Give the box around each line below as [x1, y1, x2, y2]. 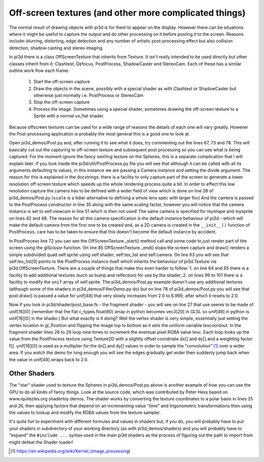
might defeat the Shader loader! [9, 439, 73, 445]
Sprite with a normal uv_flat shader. [33, 113, 105, 119]
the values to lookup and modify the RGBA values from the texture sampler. [9, 409, 161, 416]
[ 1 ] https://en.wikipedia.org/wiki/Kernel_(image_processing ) [10, 448, 131, 454]
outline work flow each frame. [9, 68, 69, 73]
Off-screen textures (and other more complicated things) [9, 7, 246, 18]
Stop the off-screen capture [33, 99, 90, 105]
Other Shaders [9, 370, 55, 378]
